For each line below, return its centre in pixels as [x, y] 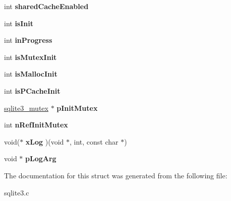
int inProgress [28, 40]
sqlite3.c [17, 192]
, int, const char [94, 141]
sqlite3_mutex [26, 108]
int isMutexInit [31, 57]
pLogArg [41, 158]
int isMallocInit [31, 74]
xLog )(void [45, 141]
